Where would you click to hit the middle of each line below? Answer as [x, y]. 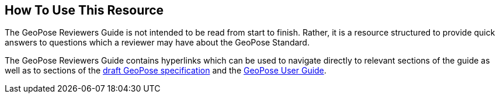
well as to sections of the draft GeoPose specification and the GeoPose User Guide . [166, 71]
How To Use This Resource [84, 10]
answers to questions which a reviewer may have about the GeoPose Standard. [157, 43]
